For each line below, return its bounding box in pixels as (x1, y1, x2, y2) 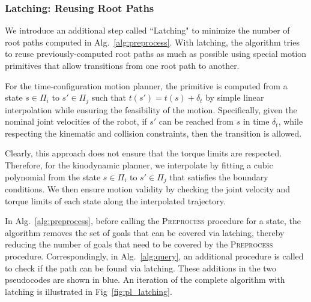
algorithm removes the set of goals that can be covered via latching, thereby (5, 226, 285, 238)
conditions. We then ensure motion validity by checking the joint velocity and (5, 183, 291, 195)
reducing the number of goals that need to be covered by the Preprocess (5, 238, 273, 250)
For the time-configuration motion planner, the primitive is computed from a (5, 79, 288, 92)
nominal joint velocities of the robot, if (5, 115, 147, 128)
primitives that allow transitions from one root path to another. (5, 59, 240, 71)
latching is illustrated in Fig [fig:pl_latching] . (5, 285, 172, 297)
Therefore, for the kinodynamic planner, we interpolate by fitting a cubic (5, 159, 273, 171)
